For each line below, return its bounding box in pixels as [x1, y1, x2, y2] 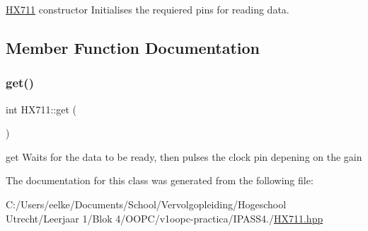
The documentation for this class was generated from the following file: [6, 173, 314, 188]
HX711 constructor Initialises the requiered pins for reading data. [6, 2, 289, 16]
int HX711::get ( [6, 101, 76, 116]
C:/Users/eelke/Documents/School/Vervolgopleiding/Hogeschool [6, 196, 287, 211]
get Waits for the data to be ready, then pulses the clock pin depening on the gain [6, 149, 362, 164]
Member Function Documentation [6, 36, 260, 58]
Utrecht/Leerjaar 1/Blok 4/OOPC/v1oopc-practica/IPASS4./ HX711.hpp [6, 210, 323, 225]
